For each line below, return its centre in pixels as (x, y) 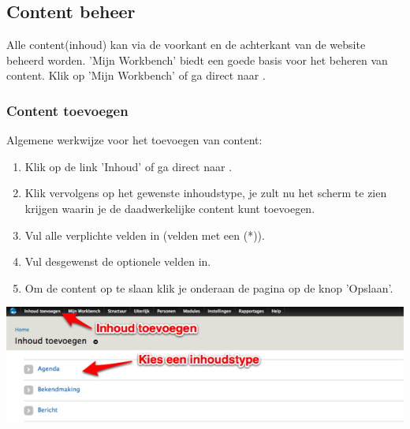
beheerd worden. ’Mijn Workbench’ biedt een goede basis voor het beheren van (197, 60)
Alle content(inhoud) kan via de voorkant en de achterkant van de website (186, 45)
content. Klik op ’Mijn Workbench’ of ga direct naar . (136, 75)
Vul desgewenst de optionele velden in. (118, 261)
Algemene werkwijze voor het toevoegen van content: (134, 140)
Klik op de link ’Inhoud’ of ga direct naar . (129, 166)
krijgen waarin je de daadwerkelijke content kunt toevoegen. (170, 208)
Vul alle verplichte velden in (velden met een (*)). (145, 235)
